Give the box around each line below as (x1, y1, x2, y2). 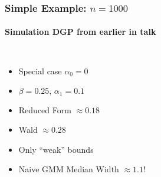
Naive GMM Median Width (18, 163, 119, 175)
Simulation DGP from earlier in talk (5, 25, 156, 38)
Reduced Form (18, 103, 71, 116)
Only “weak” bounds (18, 143, 94, 155)
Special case (18, 64, 62, 77)
